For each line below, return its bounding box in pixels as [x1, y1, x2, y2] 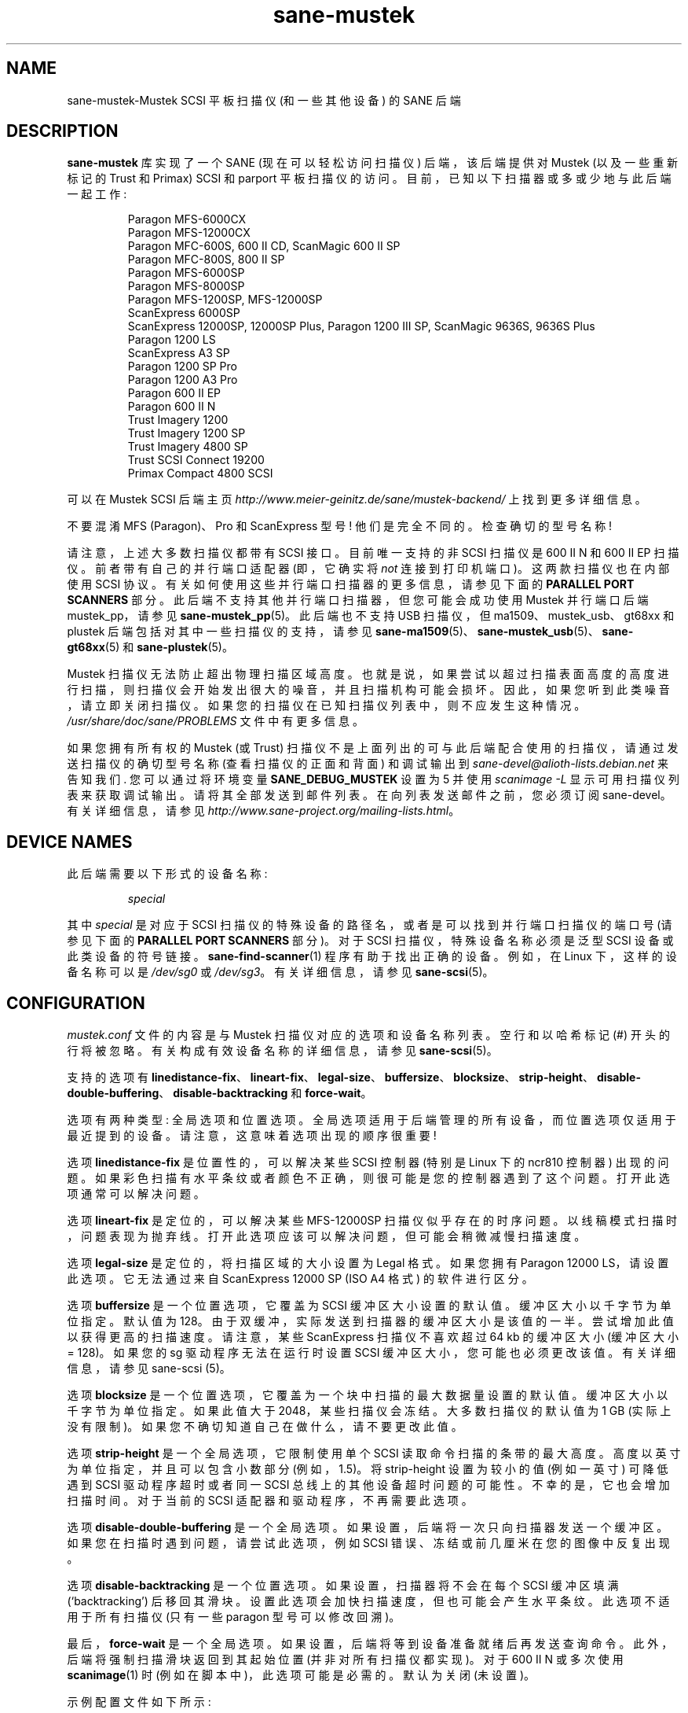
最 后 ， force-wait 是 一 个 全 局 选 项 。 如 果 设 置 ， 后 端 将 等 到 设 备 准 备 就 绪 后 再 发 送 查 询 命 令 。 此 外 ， [67, 1637, 673, 1651]
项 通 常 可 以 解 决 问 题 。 [67, 1187, 205, 1201]
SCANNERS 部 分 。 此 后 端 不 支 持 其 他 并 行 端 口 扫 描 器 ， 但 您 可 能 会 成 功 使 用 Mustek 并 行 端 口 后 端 [67, 593, 649, 607]
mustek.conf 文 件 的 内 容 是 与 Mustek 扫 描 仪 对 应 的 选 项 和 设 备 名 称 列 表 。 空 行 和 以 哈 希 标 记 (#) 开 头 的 [67, 1028, 670, 1042]
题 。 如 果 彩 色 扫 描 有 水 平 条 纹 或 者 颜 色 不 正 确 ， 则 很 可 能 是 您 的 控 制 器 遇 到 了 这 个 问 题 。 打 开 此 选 [67, 1171, 670, 1185]
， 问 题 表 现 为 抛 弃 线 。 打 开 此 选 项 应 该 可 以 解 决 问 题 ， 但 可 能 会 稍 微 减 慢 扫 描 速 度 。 [67, 1229, 586, 1243]
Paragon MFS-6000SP [127, 266, 245, 280]
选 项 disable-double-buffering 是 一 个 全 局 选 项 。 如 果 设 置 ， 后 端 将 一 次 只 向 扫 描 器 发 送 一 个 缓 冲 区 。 [67, 1520, 668, 1534]
